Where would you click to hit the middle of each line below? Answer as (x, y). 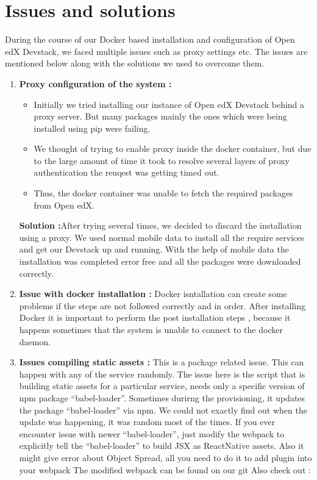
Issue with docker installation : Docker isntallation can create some (153, 294)
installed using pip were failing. (92, 128)
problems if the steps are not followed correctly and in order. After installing (162, 305)
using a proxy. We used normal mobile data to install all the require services (162, 237)
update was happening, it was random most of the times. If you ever (147, 422)
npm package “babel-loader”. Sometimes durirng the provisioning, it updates (162, 397)
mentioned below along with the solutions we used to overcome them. (135, 63)
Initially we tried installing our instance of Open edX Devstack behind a (169, 104)
